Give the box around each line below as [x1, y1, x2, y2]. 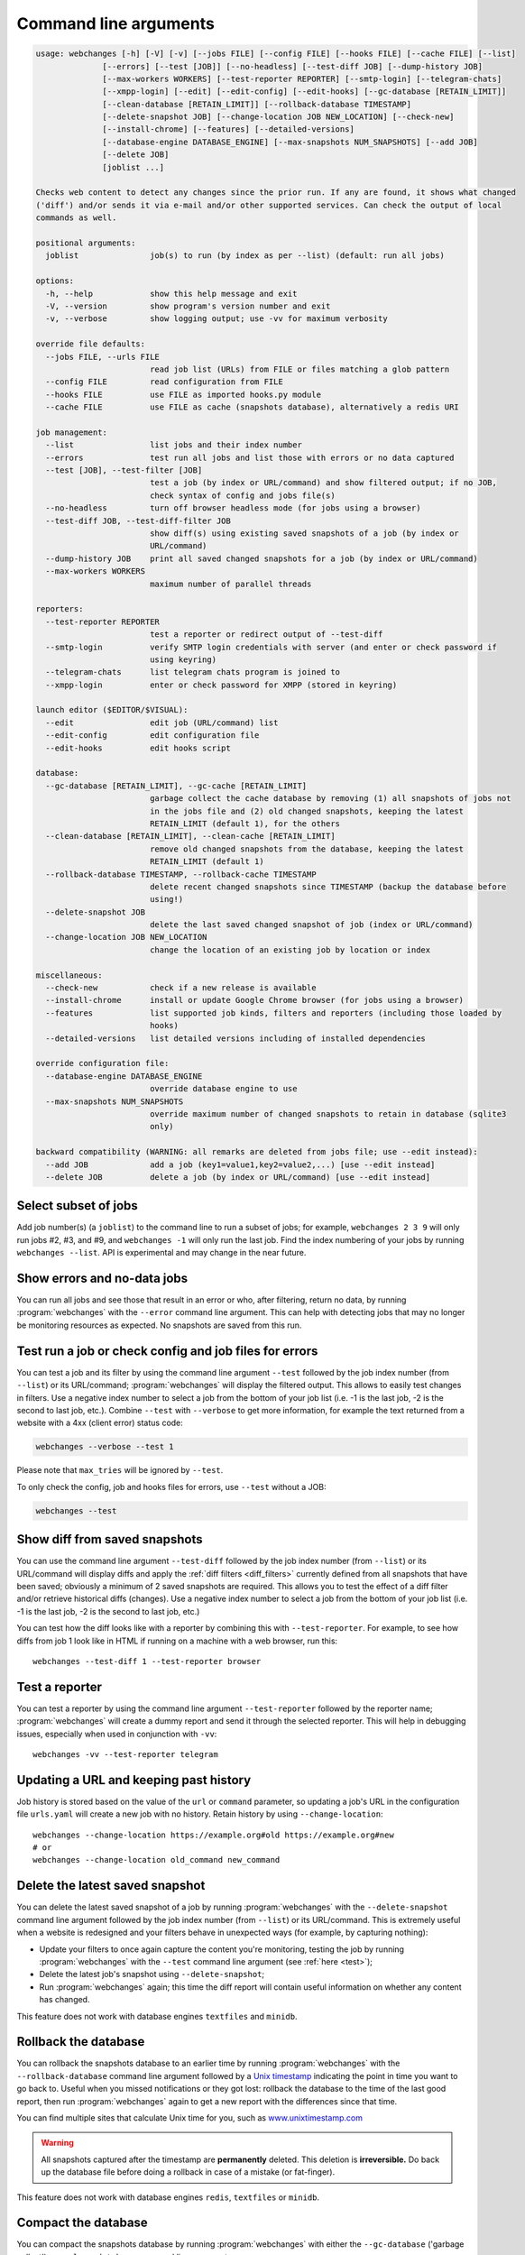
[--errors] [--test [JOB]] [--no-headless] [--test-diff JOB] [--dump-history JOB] [102, 61, 483, 71]
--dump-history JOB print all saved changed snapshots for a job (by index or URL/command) [45, 553, 478, 564]
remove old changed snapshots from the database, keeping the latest [149, 843, 465, 854]
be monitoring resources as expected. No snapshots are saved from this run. [16, 1320, 302, 1330]
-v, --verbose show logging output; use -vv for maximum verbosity [45, 314, 388, 324]
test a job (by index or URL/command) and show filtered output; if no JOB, [149, 478, 498, 488]
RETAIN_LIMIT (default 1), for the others [149, 818, 341, 829]
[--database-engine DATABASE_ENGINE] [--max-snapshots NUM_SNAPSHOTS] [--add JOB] [102, 136, 478, 147]
